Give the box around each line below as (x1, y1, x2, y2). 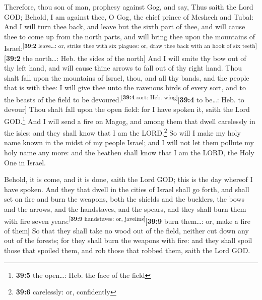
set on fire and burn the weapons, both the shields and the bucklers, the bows (4, 194, 244, 204)
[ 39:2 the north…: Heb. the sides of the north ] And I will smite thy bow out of (4, 52, 246, 63)
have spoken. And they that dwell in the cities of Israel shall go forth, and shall (4, 184, 249, 194)
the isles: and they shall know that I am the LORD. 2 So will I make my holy (4, 126, 241, 138)
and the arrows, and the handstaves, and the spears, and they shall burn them (4, 203, 246, 214)
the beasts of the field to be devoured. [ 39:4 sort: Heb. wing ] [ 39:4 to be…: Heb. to (4, 93, 244, 104)
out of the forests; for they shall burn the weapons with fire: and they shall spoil (4, 235, 252, 246)
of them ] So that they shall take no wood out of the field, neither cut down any (4, 225, 249, 235)
